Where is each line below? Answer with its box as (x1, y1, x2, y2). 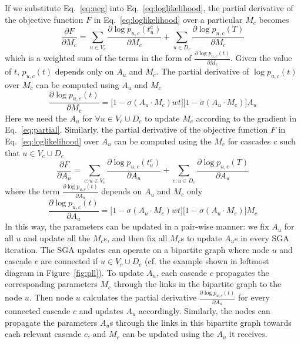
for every (238, 291, 270, 303)
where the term (5, 185, 60, 197)
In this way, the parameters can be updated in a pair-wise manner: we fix (5, 220, 269, 232)
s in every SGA (234, 232, 289, 244)
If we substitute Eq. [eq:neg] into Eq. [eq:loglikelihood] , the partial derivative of (5, 2, 293, 14)
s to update (180, 232, 222, 244)
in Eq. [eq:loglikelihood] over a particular (93, 13, 243, 25)
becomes (259, 13, 289, 25)
